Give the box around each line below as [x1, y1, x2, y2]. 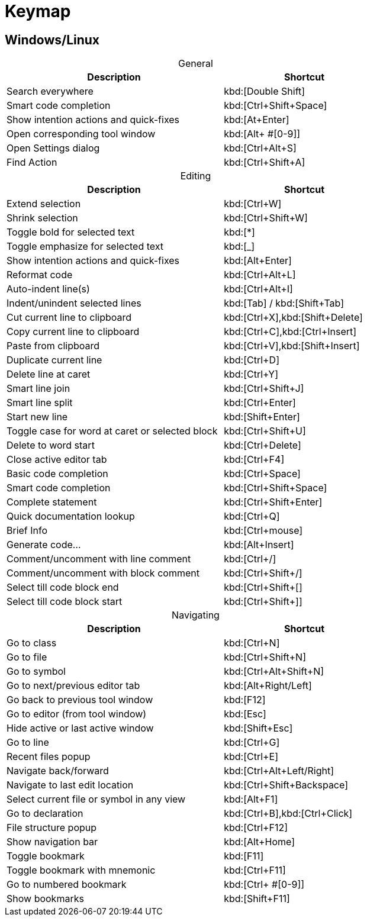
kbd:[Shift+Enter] [224, 411, 300, 423]
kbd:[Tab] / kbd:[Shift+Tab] [224, 297, 345, 310]
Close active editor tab [7, 453, 107, 466]
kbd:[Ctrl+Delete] [224, 439, 301, 452]
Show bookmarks [7, 893, 84, 905]
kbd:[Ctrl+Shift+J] [224, 382, 304, 395]
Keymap [5, 1, 71, 21]
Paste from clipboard [7, 340, 100, 352]
